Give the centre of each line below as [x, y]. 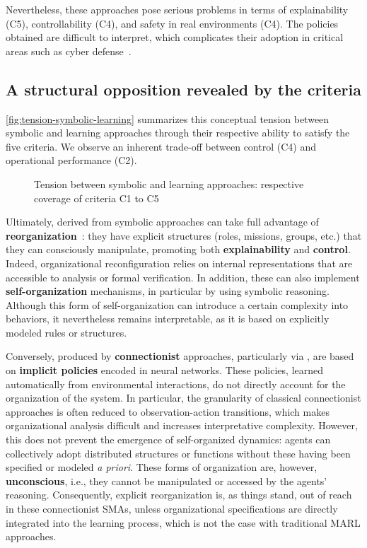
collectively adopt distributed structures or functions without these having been [178, 453]
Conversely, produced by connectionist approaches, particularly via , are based [180, 356]
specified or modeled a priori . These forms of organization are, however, [162, 467]
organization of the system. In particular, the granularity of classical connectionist [183, 398]
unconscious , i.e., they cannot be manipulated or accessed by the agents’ [167, 480]
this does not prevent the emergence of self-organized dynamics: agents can [168, 439]
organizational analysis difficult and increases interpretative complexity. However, [182, 425]
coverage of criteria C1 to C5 [97, 198]
